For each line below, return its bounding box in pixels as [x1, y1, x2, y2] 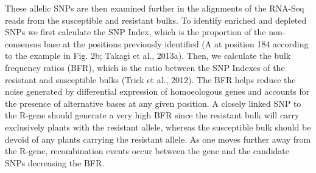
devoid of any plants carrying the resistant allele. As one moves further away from [5, 132, 311, 145]
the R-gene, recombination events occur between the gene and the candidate [5, 144, 289, 157]
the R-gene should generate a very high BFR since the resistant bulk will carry [5, 109, 300, 121]
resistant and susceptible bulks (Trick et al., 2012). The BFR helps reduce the [5, 73, 296, 86]
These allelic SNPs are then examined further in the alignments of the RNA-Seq [5, 2, 304, 14]
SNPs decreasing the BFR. [5, 156, 105, 169]
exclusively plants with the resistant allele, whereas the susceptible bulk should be [5, 120, 311, 133]
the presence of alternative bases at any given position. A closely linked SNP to [5, 97, 301, 109]
